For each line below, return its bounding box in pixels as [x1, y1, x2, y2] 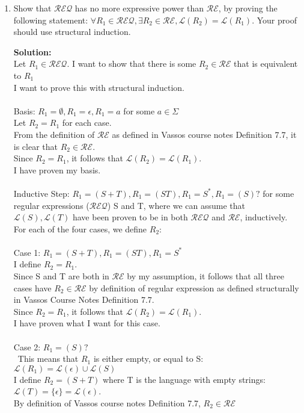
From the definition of [13, 128, 95, 140]
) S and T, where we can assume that [107, 199, 246, 211]
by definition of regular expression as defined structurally [89, 281, 299, 294]
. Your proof [252, 13, 297, 26]
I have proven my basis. [13, 163, 101, 176]
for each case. [62, 116, 112, 129]
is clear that [13, 140, 58, 152]
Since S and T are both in [13, 270, 109, 282]
